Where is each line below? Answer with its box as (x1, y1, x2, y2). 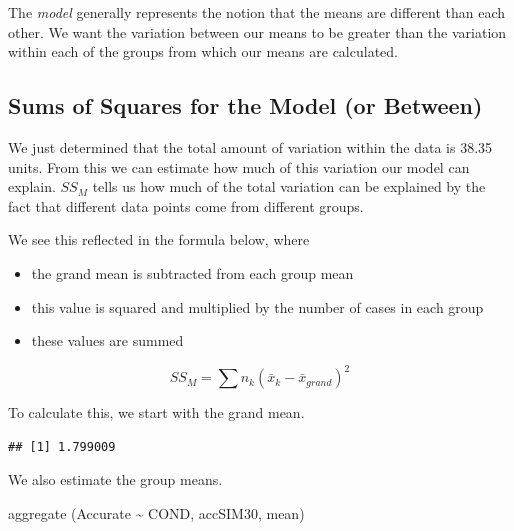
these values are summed (31, 330, 184, 351)
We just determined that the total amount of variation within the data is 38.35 (8, 136, 493, 157)
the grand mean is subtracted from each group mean (31, 262, 354, 283)
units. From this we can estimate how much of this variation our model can (8, 156, 470, 177)
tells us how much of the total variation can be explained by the (92, 176, 486, 197)
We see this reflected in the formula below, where (8, 229, 310, 250)
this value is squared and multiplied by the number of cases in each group (31, 296, 484, 317)
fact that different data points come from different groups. (8, 195, 364, 216)
